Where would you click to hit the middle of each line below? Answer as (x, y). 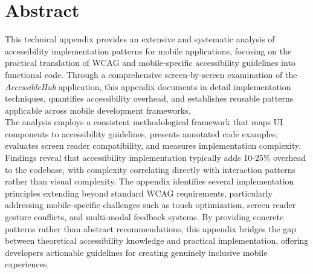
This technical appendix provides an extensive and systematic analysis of (140, 39)
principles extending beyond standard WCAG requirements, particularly (139, 193)
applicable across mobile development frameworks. (98, 110)
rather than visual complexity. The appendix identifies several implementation (150, 181)
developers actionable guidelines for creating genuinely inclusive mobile (136, 252)
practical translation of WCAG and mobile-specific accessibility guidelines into (150, 63)
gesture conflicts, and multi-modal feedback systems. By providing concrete (144, 217)
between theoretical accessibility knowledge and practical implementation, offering (157, 240)
